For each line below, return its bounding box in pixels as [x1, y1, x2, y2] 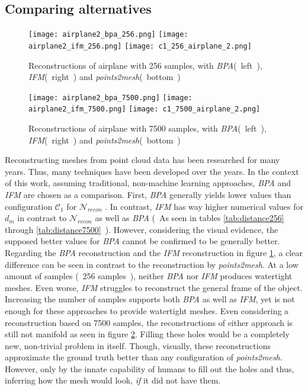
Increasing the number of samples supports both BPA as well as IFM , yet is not [5, 293, 295, 305]
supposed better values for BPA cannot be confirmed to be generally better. [5, 235, 280, 247]
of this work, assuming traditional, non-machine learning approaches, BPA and [5, 177, 291, 189]
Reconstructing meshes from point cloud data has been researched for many [5, 154, 280, 166]
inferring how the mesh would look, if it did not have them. [5, 374, 221, 386]
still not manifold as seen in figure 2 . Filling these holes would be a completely [5, 328, 290, 340]
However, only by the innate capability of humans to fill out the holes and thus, [5, 362, 294, 375]
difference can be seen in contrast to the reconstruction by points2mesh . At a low [5, 258, 299, 270]
